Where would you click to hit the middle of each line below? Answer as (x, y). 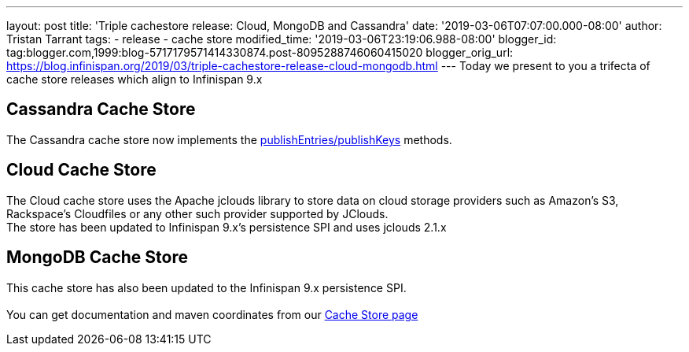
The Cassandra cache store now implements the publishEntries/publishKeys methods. (229, 139)
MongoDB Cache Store (97, 258)
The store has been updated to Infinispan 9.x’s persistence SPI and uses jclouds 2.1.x (227, 227)
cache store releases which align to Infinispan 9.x (134, 79)
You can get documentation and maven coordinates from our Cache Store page (212, 314)
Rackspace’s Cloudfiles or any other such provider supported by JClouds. (197, 213)
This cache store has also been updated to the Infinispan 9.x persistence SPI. (206, 287)
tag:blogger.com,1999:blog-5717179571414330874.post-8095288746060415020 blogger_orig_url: (260, 52)
